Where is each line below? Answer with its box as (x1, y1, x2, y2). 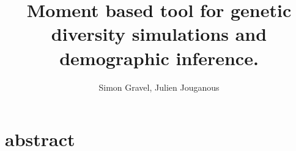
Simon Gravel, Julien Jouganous (98, 80, 220, 93)
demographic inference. (59, 45, 259, 70)
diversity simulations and (51, 21, 267, 46)
